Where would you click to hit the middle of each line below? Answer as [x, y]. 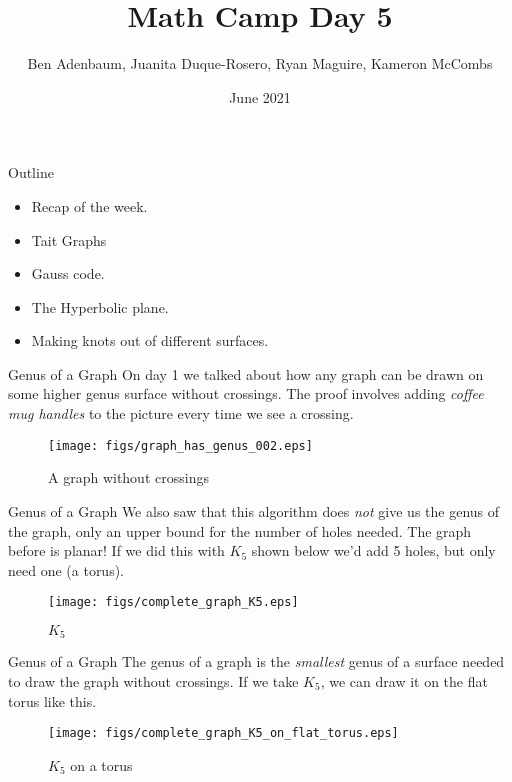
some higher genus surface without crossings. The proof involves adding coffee [246, 393]
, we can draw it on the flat [404, 680]
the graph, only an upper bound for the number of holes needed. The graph [240, 530]
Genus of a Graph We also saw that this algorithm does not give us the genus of [254, 510]
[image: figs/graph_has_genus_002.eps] [180, 445]
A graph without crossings [128, 477]
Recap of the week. [89, 205]
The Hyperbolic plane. [100, 306]
